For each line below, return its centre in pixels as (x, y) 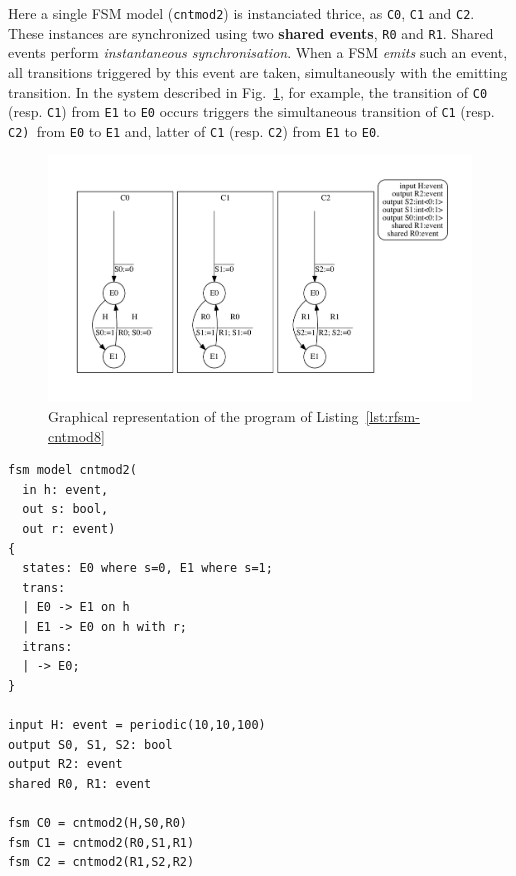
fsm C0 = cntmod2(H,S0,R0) (97, 822)
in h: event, (65, 489)
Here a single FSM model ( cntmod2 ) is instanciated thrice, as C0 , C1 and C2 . (241, 13)
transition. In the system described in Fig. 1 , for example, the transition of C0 (248, 91)
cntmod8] (76, 435)
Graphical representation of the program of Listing (203, 416)
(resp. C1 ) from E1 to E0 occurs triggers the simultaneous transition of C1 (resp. (251, 111)
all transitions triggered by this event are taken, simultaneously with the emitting (258, 71)
